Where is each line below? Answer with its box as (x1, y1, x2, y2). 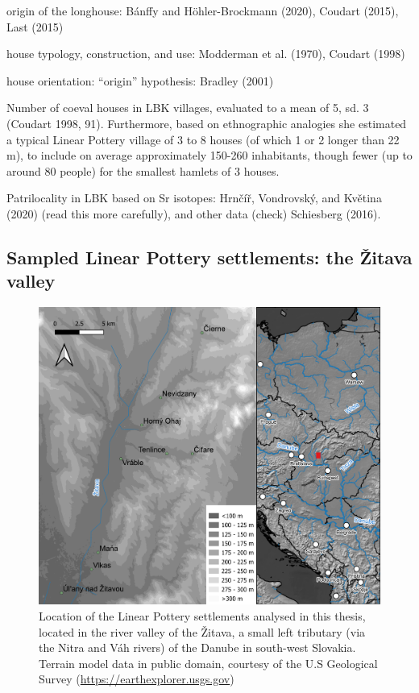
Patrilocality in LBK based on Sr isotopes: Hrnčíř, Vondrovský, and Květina (6, 189, 382, 206)
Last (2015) (6, 18, 64, 35)
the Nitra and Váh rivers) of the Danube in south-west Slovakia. (39, 639, 356, 656)
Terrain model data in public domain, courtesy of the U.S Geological (39, 654, 378, 671)
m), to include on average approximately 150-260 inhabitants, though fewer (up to (6, 147, 413, 164)
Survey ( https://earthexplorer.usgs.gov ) (39, 670, 234, 687)
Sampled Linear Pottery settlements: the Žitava (6, 244, 413, 269)
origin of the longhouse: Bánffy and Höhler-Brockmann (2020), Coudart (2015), (6, 2, 399, 19)
